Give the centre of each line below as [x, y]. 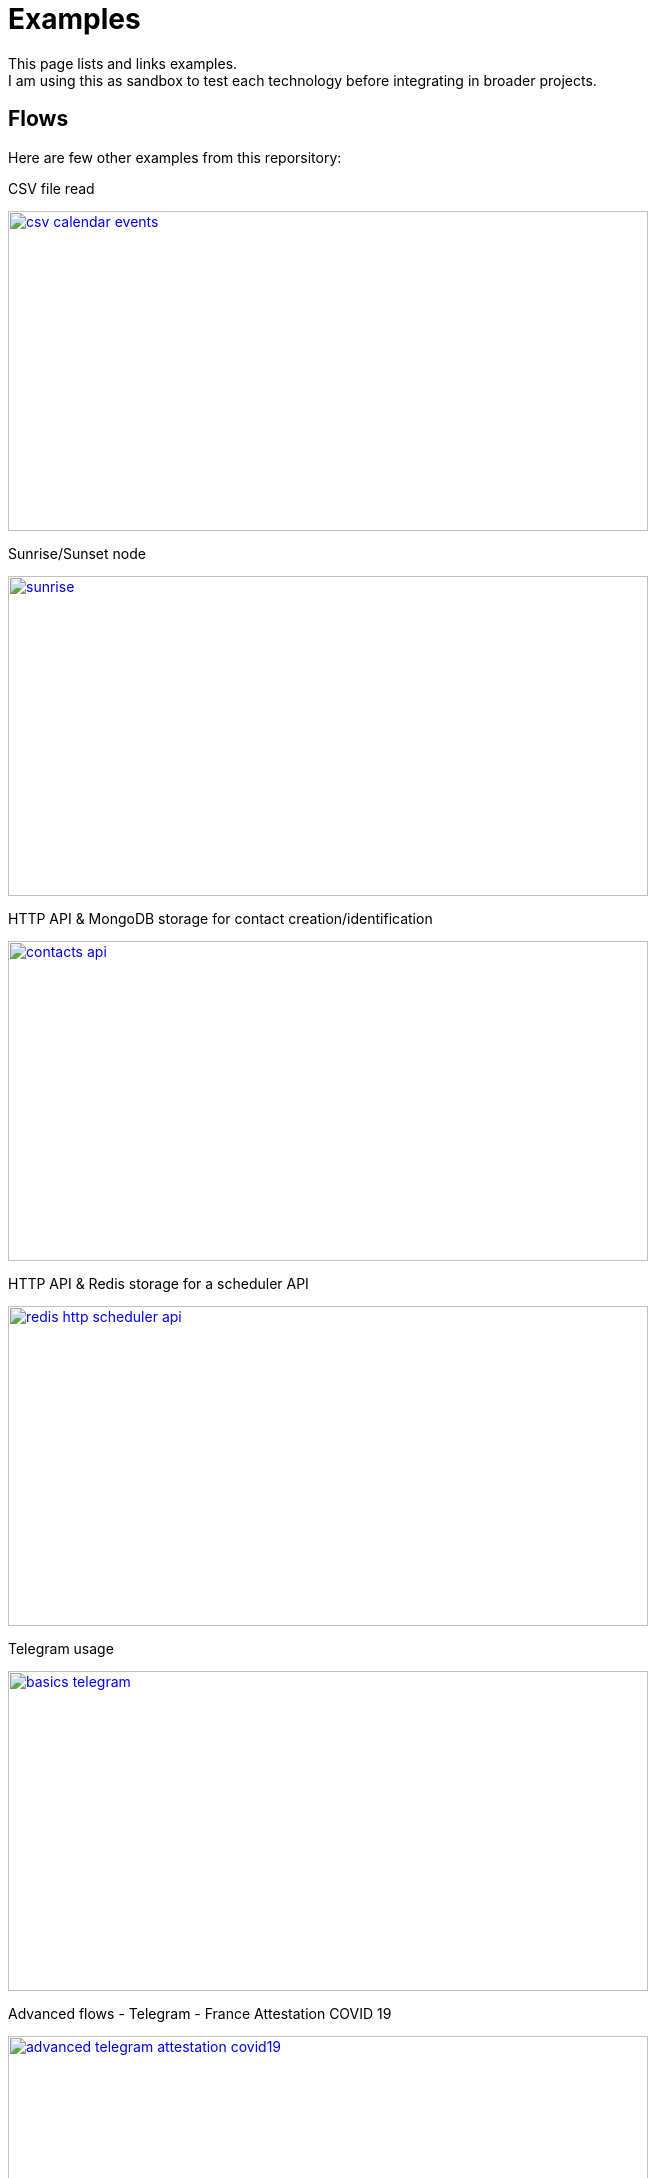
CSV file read [51, 188]
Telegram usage [61, 1648]
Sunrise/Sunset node [77, 553]
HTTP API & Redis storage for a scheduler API [158, 1283]
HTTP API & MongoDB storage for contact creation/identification [220, 918]
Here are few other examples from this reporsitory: [175, 157]
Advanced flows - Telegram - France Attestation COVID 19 [200, 2013]
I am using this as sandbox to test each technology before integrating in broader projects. [302, 80]
